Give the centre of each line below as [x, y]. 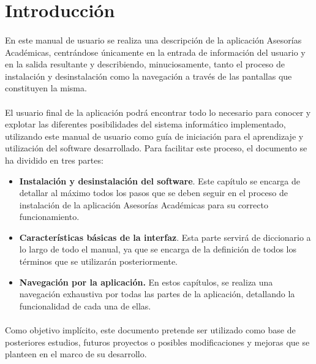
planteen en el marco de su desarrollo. [76, 354]
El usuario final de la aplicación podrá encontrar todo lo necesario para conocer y [158, 112]
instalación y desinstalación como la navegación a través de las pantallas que [149, 76]
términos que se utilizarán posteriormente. [99, 261]
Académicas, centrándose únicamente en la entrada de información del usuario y [155, 52]
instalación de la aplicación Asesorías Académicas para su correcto [144, 204]
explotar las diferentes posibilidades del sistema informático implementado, [145, 124]
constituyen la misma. [46, 88]
